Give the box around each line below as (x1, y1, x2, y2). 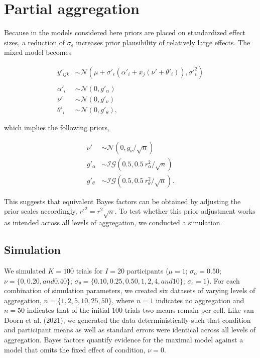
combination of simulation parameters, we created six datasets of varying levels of (4, 285, 255, 296)
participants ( (126, 265, 169, 276)
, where (111, 295, 134, 305)
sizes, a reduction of (4, 37, 65, 47)
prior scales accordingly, (4, 206, 77, 216)
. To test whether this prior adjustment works (114, 206, 255, 216)
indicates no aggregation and (156, 295, 244, 305)
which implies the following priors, (4, 122, 109, 133)
